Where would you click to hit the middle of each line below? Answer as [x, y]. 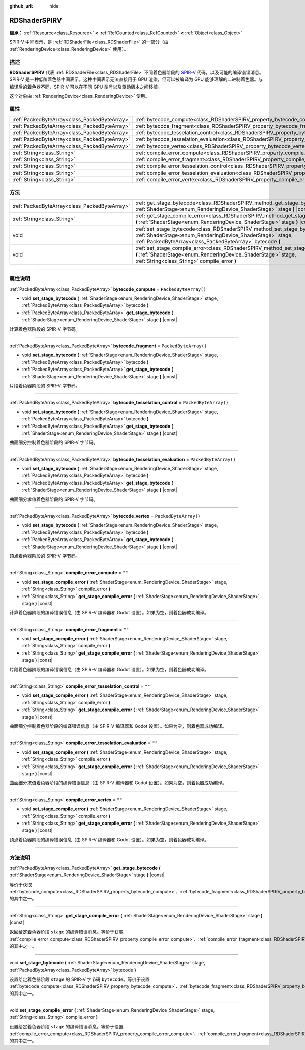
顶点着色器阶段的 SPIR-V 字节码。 [45, 556]
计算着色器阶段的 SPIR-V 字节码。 [45, 329]
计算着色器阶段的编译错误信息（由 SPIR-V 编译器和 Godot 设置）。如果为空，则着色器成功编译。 [109, 613]
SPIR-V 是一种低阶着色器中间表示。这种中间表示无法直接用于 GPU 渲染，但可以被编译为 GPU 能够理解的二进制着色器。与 [136, 79]
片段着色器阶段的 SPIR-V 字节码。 [45, 386]
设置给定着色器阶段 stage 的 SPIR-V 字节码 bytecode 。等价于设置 [80, 979]
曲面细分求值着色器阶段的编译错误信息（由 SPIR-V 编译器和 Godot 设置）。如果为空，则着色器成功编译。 [118, 783]
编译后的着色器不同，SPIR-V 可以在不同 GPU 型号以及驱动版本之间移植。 [86, 87]
